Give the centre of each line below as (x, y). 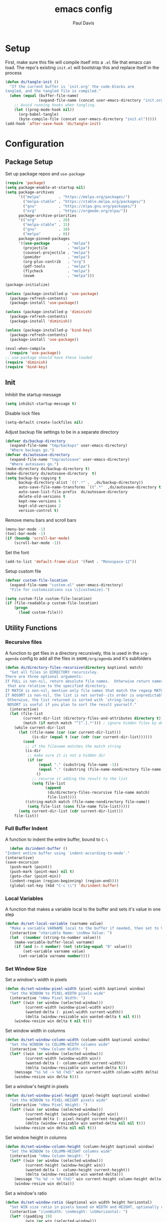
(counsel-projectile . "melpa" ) (57, 253)
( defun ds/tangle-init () (32, 82)
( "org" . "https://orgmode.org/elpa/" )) (75, 211)
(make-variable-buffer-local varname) (54, 942)
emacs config (83, 9)
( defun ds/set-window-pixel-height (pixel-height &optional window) (78, 1096)
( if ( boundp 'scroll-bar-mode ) (38, 538)
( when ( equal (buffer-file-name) (44, 96)
